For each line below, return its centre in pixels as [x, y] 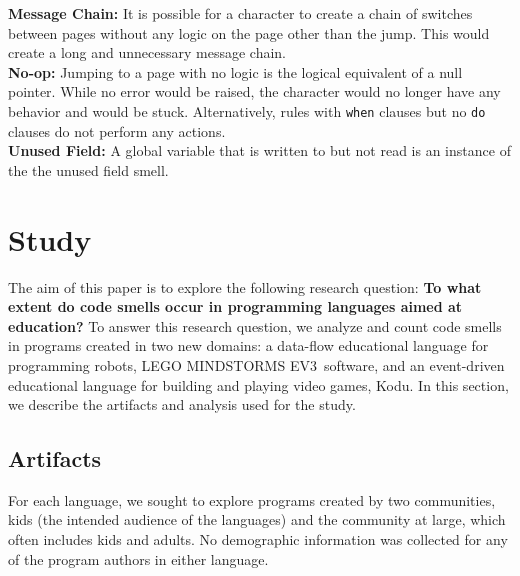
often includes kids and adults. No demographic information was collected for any [258, 539]
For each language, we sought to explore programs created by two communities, [252, 499]
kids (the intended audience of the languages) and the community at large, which [257, 519]
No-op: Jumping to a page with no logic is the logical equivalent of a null [235, 71]
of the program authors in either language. [138, 558]
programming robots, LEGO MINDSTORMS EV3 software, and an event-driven [256, 364]
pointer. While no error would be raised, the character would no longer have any [254, 91]
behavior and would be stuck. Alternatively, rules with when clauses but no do [247, 110]
